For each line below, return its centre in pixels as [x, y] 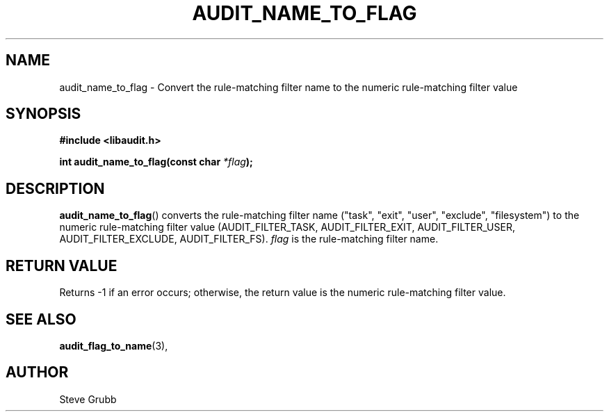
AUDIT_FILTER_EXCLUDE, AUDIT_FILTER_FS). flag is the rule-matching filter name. [249, 239]
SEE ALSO [41, 319]
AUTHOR [37, 373]
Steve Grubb [88, 399]
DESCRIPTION [55, 188]
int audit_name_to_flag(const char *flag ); [156, 162]
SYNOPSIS [43, 114]
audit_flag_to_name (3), [114, 345]
